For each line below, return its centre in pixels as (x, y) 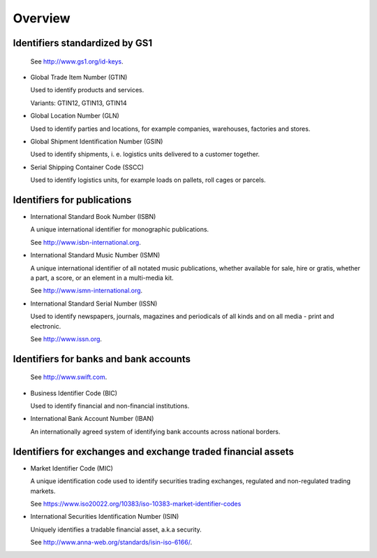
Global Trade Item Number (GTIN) (79, 77)
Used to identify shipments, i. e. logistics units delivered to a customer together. (145, 155)
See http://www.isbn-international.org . (86, 242)
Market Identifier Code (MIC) (72, 468)
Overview (42, 18)
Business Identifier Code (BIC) (74, 393)
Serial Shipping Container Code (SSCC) (87, 167)
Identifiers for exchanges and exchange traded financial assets (154, 451)
